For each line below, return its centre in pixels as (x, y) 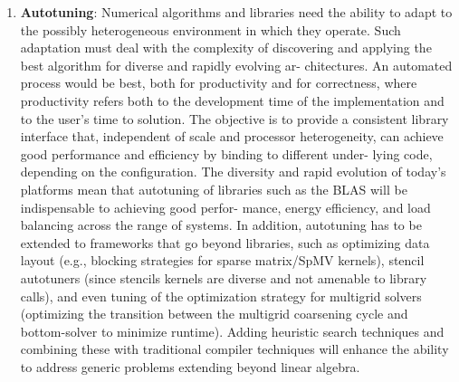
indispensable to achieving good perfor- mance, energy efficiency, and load (225, 207)
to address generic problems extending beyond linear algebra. (190, 366)
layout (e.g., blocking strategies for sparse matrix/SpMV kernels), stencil (222, 260)
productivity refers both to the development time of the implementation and (232, 100)
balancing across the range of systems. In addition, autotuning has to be (221, 225)
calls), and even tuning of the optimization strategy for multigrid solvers (221, 296)
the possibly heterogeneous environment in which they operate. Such (210, 29)
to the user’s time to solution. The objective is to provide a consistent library (234, 118)
